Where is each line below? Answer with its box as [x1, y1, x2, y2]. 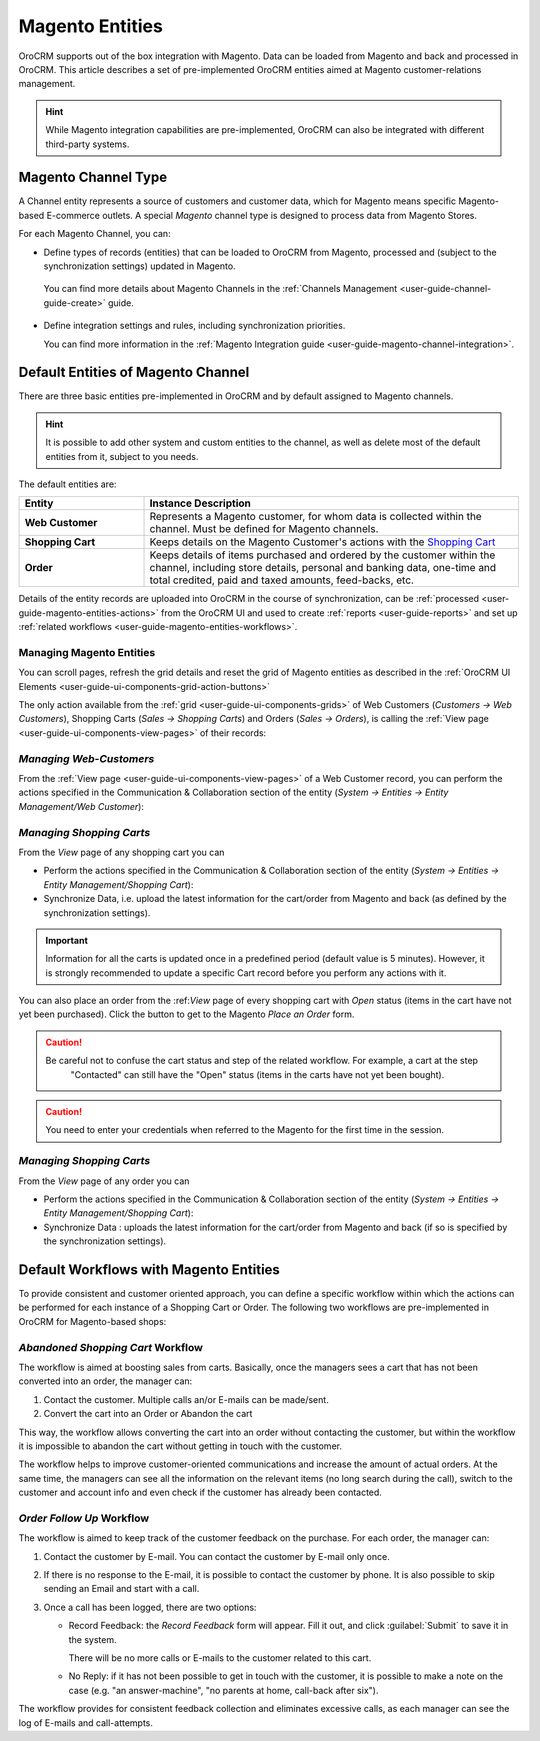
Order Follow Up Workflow [18, 1511, 150, 1525]
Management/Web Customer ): [18, 800, 145, 812]
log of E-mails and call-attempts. [18, 1716, 154, 1729]
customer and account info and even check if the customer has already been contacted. [18, 1486, 382, 1499]
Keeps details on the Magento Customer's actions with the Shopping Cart [149, 535, 496, 549]
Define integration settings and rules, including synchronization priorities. [43, 320, 346, 332]
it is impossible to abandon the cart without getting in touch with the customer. [18, 1440, 342, 1452]
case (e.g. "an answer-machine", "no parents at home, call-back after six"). [68, 1684, 379, 1696]
